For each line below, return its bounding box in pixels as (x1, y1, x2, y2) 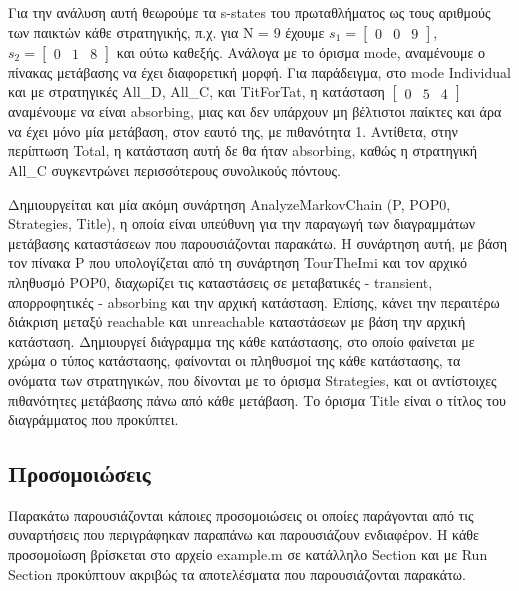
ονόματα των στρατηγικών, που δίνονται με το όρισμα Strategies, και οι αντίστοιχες (8, 369, 497, 390)
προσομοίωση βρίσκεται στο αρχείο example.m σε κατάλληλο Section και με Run (8, 544, 488, 565)
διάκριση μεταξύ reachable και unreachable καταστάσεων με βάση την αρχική (8, 311, 466, 332)
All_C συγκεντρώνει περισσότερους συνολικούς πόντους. (8, 159, 341, 180)
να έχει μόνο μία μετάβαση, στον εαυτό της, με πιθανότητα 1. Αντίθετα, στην (8, 120, 458, 141)
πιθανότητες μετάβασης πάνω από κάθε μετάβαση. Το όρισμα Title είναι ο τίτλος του (8, 389, 506, 410)
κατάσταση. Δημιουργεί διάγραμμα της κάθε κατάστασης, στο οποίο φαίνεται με (8, 330, 475, 351)
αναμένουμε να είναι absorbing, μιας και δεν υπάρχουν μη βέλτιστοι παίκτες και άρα (8, 101, 502, 122)
